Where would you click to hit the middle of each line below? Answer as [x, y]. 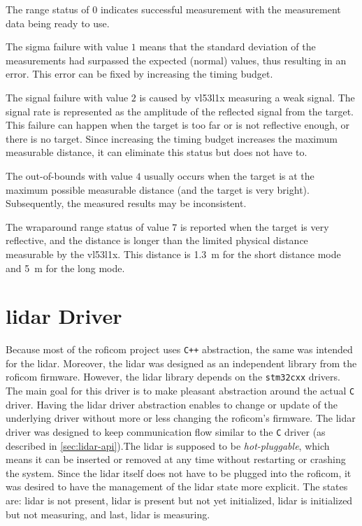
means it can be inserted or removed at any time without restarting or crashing [176, 459]
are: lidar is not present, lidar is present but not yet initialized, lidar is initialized [179, 500]
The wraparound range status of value [87, 226]
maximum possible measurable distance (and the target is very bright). [158, 189]
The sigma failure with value [67, 47]
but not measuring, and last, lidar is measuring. [108, 514]
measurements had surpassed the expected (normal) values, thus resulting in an [176, 60]
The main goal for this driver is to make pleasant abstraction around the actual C [180, 391]
